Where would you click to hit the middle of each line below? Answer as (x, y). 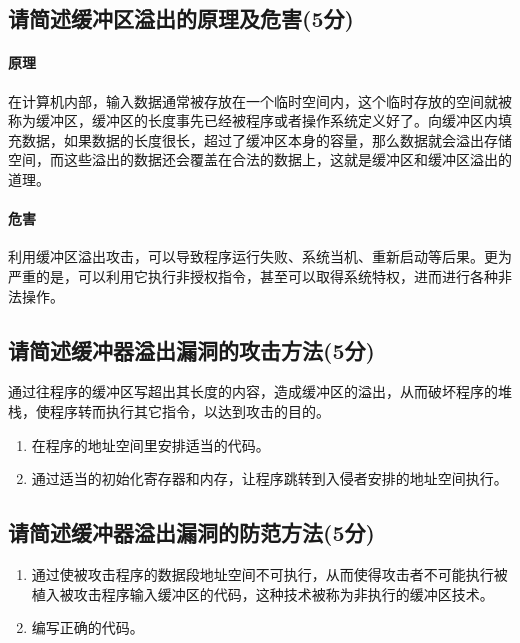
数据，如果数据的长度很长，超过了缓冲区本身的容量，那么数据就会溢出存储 (266, 139)
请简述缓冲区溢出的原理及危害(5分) (181, 18)
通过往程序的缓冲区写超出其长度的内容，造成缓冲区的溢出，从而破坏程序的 (253, 391)
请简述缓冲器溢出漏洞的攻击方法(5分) (191, 349)
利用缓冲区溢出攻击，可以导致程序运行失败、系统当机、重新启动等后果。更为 (260, 256)
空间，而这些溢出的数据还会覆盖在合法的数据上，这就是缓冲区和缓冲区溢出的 (260, 159)
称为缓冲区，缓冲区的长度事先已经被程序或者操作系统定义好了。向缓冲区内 (253, 120)
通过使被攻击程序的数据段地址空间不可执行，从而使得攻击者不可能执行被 (269, 573)
